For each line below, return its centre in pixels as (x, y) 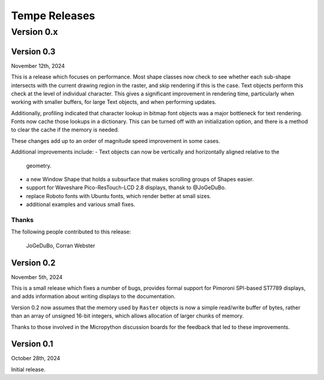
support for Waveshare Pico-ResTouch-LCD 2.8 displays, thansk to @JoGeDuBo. (126, 188)
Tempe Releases (53, 16)
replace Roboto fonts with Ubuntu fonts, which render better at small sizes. (118, 196)
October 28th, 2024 (36, 358)
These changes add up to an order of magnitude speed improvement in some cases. (115, 140)
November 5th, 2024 (37, 277)
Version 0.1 (32, 344)
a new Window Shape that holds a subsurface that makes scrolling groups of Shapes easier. (140, 179)
